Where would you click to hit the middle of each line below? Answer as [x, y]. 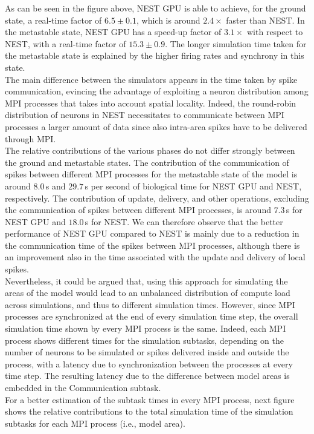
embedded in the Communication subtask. [83, 387]
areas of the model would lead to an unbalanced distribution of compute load [148, 293]
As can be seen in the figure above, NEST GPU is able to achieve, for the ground [155, 8]
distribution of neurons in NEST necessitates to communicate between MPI [145, 115]
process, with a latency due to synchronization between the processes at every [149, 363]
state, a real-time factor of [53, 20]
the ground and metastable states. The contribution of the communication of [147, 162]
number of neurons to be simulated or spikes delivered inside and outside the [147, 352]
